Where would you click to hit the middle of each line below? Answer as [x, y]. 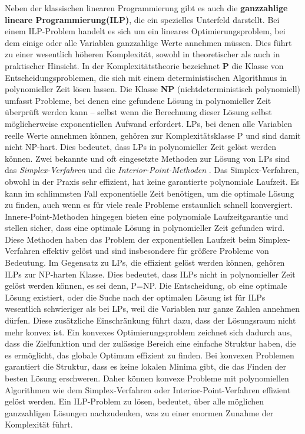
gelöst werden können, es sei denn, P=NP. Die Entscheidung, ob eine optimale [146, 285]
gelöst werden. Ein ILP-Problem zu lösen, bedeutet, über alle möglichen [135, 401]
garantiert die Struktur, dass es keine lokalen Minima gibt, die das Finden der [145, 366]
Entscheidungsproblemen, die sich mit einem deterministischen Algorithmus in [146, 77]
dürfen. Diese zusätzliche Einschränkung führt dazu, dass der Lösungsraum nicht [150, 320]
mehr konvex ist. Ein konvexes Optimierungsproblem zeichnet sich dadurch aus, [149, 332]
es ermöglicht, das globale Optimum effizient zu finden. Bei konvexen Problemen [150, 355]
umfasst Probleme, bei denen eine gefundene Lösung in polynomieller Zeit [138, 100]
